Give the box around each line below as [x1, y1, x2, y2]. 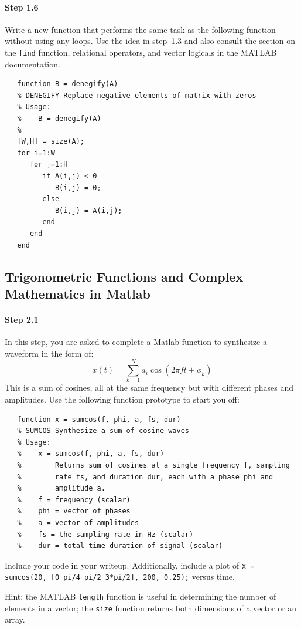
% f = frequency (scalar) [17, 495, 131, 504]
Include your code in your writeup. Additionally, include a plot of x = [5, 559, 255, 571]
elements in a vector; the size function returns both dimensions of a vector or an [5, 601, 297, 614]
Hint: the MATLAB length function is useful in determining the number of [5, 590, 276, 603]
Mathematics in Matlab [5, 284, 150, 302]
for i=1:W [17, 148, 55, 157]
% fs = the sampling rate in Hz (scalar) [17, 530, 194, 539]
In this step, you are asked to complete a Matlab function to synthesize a [5, 336, 267, 348]
